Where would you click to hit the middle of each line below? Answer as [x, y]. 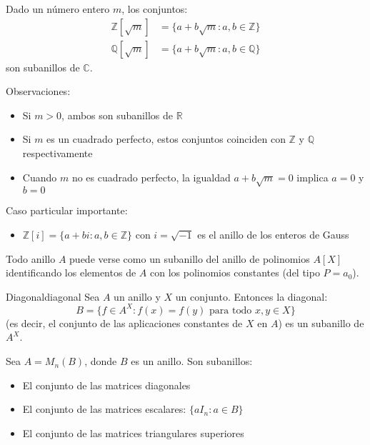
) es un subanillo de [321, 322]
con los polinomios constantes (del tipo [235, 272]
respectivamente [57, 153]
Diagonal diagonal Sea [53, 296]
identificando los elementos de [71, 272]
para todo [231, 310]
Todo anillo [31, 258]
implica [312, 177]
